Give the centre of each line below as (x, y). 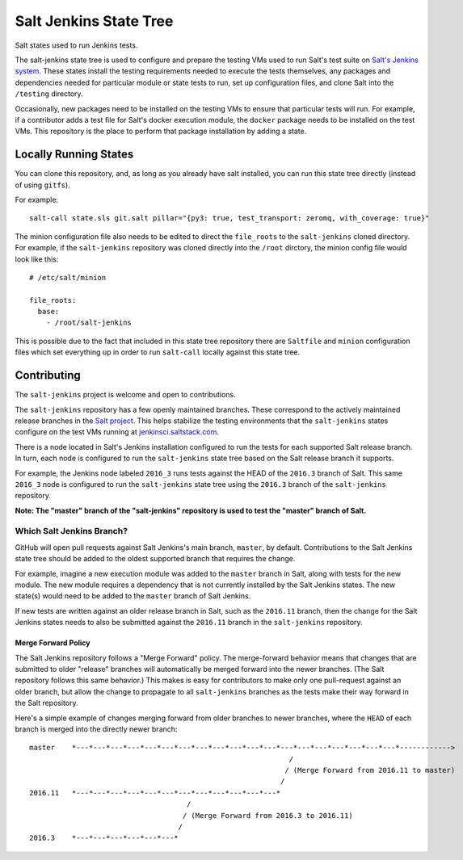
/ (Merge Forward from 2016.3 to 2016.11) (267, 815)
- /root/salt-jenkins (89, 323)
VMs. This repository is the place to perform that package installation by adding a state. (161, 131)
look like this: (37, 259)
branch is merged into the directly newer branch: (96, 729)
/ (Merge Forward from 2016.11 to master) (370, 770)
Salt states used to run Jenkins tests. (76, 45)
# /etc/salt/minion (68, 277)
